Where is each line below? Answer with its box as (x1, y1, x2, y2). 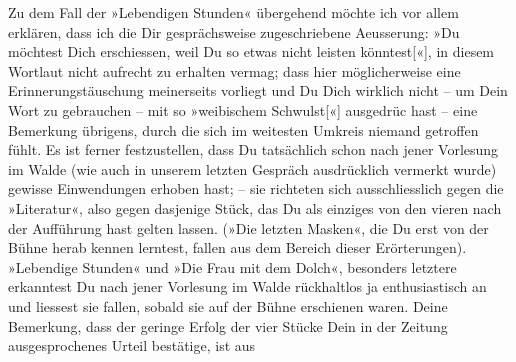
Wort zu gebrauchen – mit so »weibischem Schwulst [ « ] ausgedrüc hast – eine (8, 99, 478, 120)
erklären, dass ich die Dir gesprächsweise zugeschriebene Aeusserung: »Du (8, 21, 460, 42)
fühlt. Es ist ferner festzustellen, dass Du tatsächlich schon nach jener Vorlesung (8, 139, 499, 160)
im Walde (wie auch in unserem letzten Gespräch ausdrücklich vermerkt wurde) (8, 158, 497, 179)
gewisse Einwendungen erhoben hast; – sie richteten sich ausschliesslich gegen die (8, 178, 504, 199)
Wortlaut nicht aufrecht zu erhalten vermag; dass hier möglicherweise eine (8, 60, 461, 81)
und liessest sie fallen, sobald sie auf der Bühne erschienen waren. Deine (8, 295, 448, 316)
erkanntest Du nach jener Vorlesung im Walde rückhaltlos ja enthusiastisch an (8, 276, 487, 297)
